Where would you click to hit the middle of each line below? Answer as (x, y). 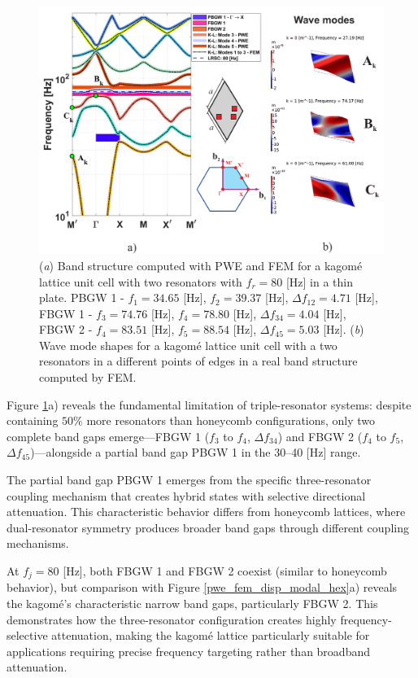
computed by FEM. (88, 377)
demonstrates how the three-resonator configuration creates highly (172, 619)
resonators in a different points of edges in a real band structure (198, 361)
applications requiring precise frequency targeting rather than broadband (188, 651)
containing (33, 420)
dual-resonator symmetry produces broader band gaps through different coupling (208, 527)
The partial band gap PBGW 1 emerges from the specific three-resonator (189, 480)
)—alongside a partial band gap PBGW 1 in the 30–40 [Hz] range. (196, 452)
